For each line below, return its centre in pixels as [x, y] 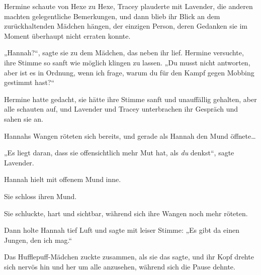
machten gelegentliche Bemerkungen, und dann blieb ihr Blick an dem [112, 16]
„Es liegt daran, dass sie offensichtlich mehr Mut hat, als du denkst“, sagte [119, 153]
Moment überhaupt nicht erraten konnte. [67, 35]
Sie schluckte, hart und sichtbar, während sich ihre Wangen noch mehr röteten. [126, 213]
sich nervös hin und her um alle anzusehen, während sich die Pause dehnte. [120, 266]
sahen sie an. [24, 118]
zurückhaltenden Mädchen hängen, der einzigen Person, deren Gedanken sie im [126, 26]
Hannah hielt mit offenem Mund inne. [63, 179]
